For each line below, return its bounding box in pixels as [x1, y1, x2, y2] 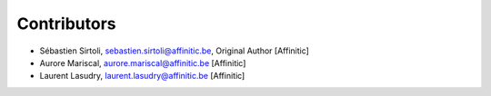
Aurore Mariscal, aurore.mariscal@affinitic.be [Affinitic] [39, 57, 246, 68]
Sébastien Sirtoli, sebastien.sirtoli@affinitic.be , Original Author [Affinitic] [39, 45, 309, 56]
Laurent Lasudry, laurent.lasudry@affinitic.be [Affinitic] [39, 71, 245, 82]
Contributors [16, 14, 117, 34]
